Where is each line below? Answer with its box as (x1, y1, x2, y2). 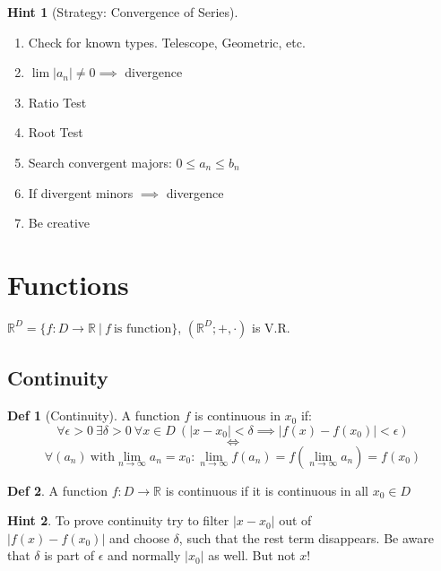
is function (113, 322, 172, 335)
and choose (108, 528, 169, 547)
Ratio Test (28, 92, 87, 111)
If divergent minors (28, 183, 134, 202)
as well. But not (208, 546, 296, 565)
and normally (107, 546, 181, 565)
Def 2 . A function (7, 480, 108, 499)
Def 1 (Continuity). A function (7, 406, 180, 425)
